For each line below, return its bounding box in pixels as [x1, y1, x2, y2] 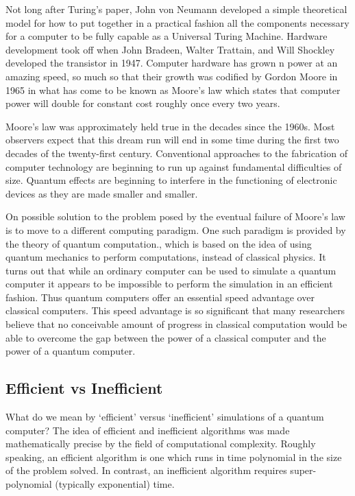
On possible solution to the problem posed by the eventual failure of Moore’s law [5, 209, 345, 224]
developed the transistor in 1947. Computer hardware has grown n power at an [5, 56, 338, 70]
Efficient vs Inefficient [5, 377, 163, 399]
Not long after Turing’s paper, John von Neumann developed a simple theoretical [5, 2, 347, 16]
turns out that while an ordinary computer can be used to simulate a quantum [5, 263, 336, 277]
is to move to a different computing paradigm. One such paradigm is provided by [5, 222, 346, 237]
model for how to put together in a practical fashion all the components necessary [5, 15, 350, 29]
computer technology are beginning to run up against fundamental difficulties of [5, 159, 342, 174]
